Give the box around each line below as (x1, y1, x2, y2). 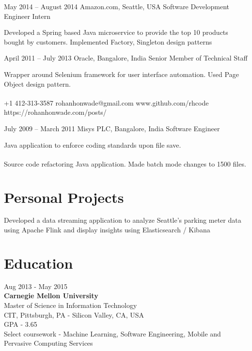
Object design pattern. (4, 78, 71, 89)
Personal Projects (4, 187, 124, 207)
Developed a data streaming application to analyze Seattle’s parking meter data (4, 215, 241, 225)
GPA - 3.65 (4, 319, 37, 329)
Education (4, 253, 73, 273)
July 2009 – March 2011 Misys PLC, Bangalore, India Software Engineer (4, 123, 220, 133)
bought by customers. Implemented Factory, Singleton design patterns (4, 36, 212, 46)
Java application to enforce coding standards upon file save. (4, 139, 181, 150)
